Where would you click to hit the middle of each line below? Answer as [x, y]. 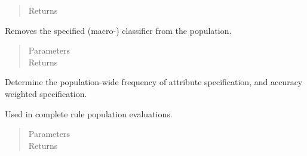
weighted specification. [46, 93]
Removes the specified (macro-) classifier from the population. [118, 30]
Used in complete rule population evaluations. [89, 113]
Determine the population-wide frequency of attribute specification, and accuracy [154, 82]
